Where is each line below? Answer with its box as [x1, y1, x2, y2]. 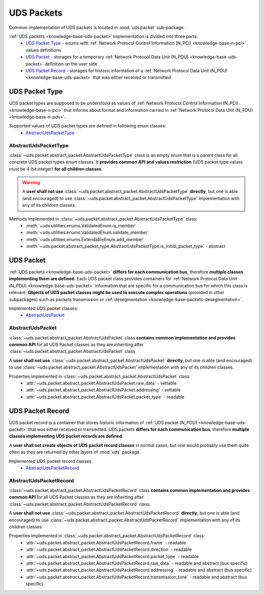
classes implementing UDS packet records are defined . [9, 433, 123, 439]
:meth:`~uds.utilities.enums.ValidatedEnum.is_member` [25, 223, 136, 229]
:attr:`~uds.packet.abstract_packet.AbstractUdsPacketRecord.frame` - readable [25, 540, 186, 545]
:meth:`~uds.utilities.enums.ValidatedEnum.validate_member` [25, 229, 149, 235]
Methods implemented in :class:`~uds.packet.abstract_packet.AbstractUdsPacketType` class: [9, 216, 198, 222]
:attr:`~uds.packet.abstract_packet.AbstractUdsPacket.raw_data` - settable [25, 380, 177, 386]
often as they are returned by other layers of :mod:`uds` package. [9, 449, 141, 455]
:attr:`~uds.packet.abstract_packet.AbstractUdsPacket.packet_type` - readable [25, 394, 185, 399]
